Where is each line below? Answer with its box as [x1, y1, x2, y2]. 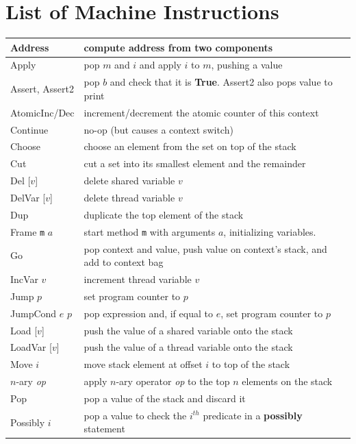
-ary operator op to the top [116, 374, 230, 388]
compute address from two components [84, 40, 273, 54]
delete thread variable [84, 190, 175, 204]
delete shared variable [84, 173, 175, 188]
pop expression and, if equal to [84, 306, 213, 320]
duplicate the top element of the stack [84, 207, 244, 221]
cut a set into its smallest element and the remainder [84, 156, 306, 171]
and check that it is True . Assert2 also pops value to [110, 75, 333, 89]
